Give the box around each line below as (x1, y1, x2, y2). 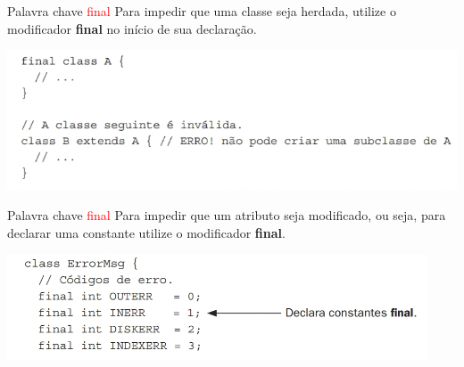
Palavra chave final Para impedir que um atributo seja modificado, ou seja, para (7, 206, 446, 224)
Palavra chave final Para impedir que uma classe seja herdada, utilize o (7, 2, 396, 20)
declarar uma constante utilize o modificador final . (7, 223, 286, 241)
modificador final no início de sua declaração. (7, 19, 257, 37)
